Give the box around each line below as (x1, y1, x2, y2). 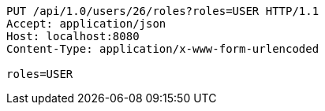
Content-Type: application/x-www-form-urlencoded (6, 43, 319, 55)
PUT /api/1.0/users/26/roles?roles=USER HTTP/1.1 (6, 5, 319, 17)
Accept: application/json (6, 17, 166, 30)
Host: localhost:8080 (6, 30, 140, 43)
